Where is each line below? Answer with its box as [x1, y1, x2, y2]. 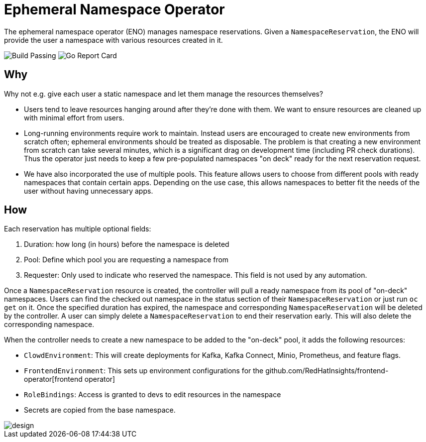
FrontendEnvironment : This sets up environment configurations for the [24, 366, 264, 375]
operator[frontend [24, 375, 83, 384]
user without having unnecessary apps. [24, 186, 153, 195]
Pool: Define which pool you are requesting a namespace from [24, 255, 229, 264]
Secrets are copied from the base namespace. [24, 406, 176, 415]
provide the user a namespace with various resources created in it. [4, 35, 223, 44]
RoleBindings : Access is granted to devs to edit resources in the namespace [24, 390, 281, 399]
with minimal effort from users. [24, 113, 124, 122]
